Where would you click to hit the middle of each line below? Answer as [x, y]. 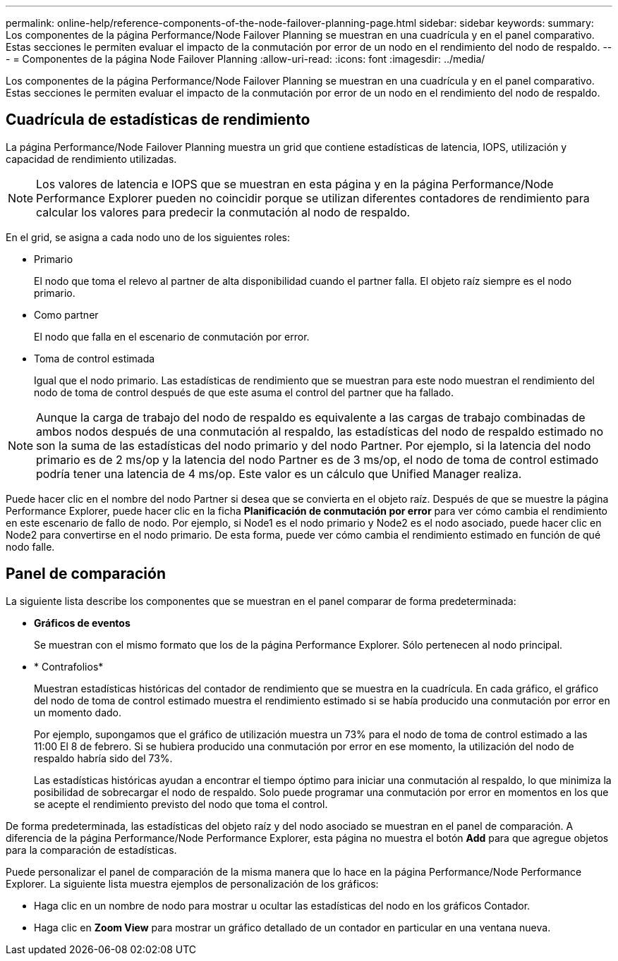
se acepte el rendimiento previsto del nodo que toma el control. [181, 804]
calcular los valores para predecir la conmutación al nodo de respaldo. [223, 212]
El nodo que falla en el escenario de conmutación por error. [172, 336]
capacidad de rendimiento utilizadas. [91, 159]
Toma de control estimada [95, 358]
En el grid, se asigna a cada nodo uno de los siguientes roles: [148, 237]
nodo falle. [30, 546]
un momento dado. [78, 712]
